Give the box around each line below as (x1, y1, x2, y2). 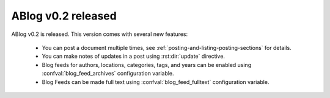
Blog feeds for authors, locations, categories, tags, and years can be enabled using (42, 61, 252, 68)
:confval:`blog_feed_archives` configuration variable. (42, 70, 174, 77)
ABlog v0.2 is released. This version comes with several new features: (11, 30, 188, 38)
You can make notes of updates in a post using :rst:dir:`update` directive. (42, 52, 226, 60)
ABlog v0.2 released (11, 9, 117, 23)
